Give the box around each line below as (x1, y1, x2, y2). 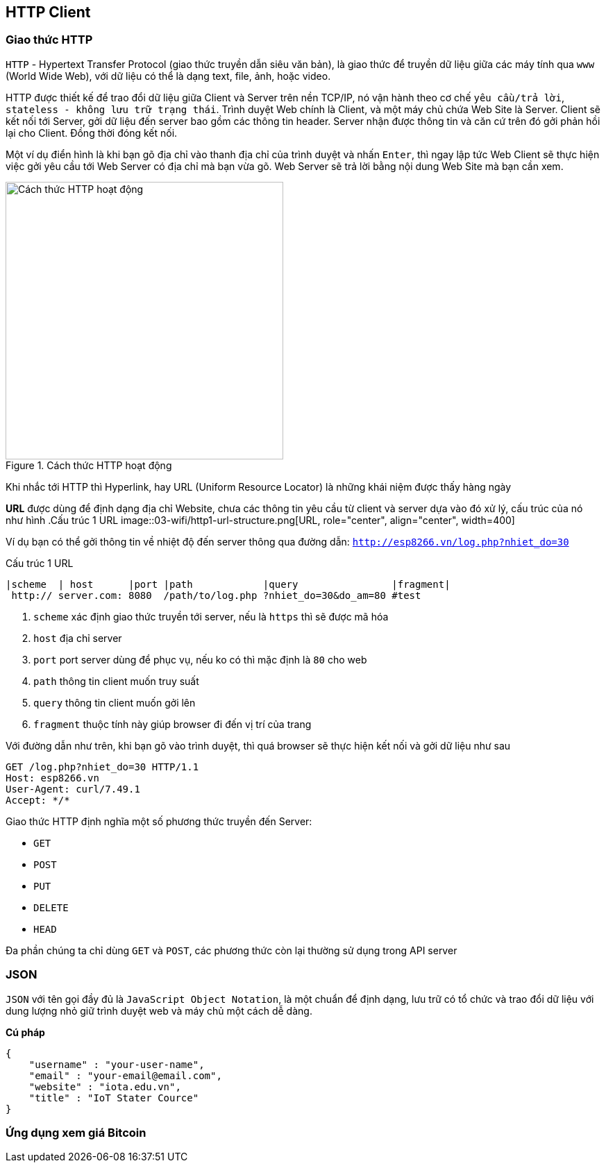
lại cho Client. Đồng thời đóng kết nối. (6, 126, 178, 139)
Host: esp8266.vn (6, 772, 99, 784)
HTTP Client (6, 3, 91, 21)
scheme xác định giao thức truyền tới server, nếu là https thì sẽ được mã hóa (33, 610, 389, 623)
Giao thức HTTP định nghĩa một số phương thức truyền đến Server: (6, 815, 312, 827)
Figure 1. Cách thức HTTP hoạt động (6, 459, 172, 471)
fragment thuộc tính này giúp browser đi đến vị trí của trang (33, 718, 312, 730)
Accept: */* (6, 794, 70, 806)
